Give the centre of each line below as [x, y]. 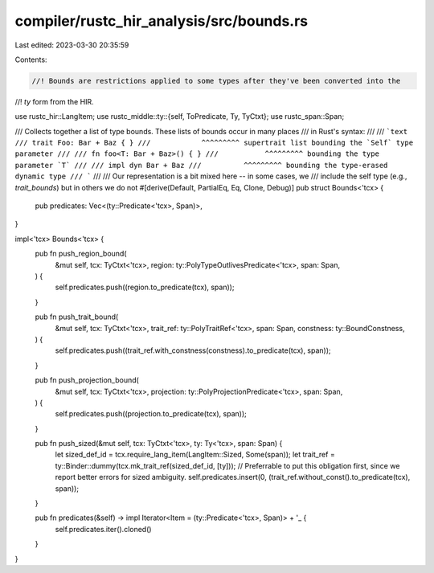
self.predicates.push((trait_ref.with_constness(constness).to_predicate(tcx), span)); [193, 350]
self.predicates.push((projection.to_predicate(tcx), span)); [151, 414]
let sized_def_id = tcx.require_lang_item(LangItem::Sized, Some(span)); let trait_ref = [195, 455]
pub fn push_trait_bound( [77, 317]
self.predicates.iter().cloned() [103, 529]
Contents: [31, 59]
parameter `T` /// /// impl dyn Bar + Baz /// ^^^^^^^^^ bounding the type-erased [201, 165]
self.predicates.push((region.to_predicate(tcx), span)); [145, 287]
